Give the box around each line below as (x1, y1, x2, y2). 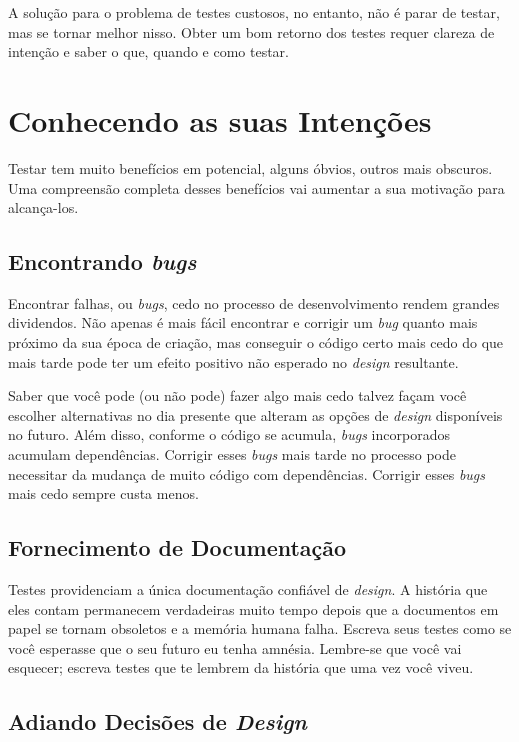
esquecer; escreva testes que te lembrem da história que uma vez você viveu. (8, 657, 474, 678)
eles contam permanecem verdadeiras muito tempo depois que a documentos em (8, 598, 499, 619)
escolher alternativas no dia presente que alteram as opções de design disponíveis (8, 404, 503, 425)
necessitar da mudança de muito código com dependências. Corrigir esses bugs (8, 463, 486, 484)
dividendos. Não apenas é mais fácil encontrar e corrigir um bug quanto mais (8, 312, 478, 333)
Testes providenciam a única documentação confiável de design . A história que (8, 579, 488, 600)
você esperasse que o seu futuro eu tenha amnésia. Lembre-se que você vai (8, 637, 462, 658)
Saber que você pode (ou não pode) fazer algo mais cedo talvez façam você (8, 385, 467, 406)
